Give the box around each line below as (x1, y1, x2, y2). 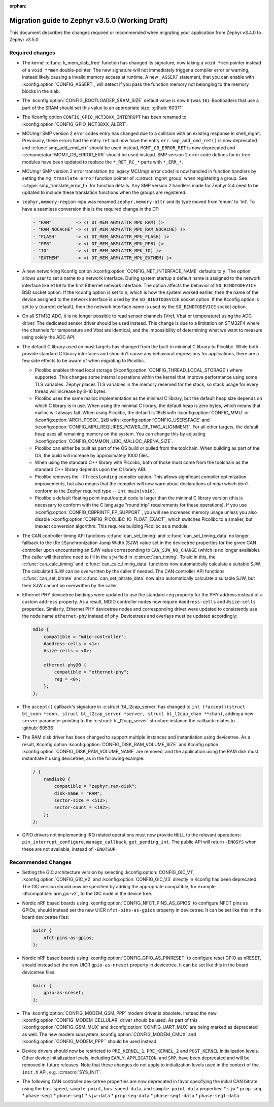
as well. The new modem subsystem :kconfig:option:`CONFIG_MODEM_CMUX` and (22, 1031, 196, 1037)
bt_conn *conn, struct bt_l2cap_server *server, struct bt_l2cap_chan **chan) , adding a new (22, 711, 254, 717)
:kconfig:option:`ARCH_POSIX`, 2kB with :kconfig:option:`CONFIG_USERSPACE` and (35, 417, 210, 423)
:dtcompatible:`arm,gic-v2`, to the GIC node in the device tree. (22, 891, 152, 897)
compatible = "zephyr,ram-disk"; (54, 783, 138, 789)
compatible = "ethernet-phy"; (54, 669, 129, 675)
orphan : (9, 3, 27, 9)
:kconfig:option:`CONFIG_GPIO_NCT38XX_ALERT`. (22, 121, 128, 127)
